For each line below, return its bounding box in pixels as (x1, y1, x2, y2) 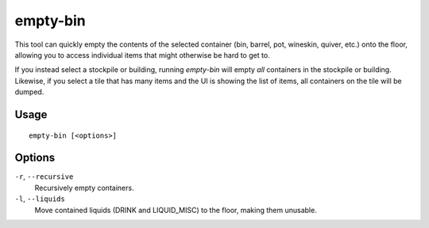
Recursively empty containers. (34, 183, 134, 192)
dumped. (14, 87, 44, 97)
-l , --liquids (14, 194, 65, 203)
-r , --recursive (14, 172, 74, 181)
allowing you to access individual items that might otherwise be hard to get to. (14, 50, 270, 59)
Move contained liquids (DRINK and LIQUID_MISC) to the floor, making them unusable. (34, 205, 317, 215)
